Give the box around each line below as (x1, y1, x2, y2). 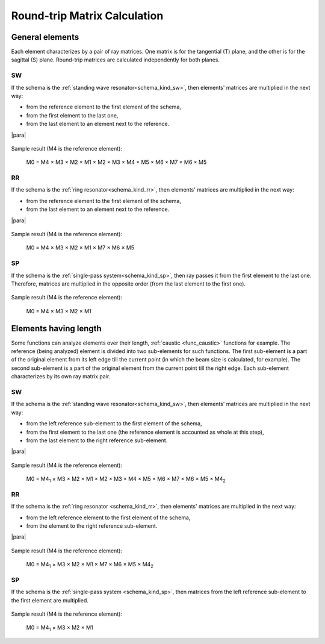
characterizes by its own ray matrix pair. (11, 373, 111, 380)
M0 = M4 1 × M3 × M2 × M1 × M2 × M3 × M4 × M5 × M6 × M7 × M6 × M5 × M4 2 (26, 475, 226, 484)
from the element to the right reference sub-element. (26, 522, 158, 530)
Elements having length (11, 323, 102, 334)
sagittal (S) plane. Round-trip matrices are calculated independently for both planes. (11, 56, 220, 63)
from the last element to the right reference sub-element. (26, 437, 168, 444)
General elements (11, 32, 79, 42)
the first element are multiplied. (11, 596, 88, 604)
